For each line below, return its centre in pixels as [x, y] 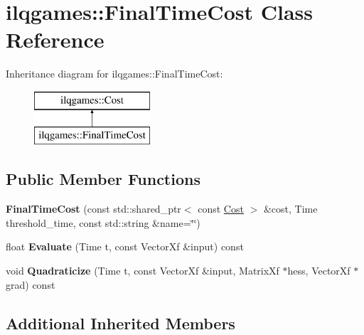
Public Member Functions [103, 179]
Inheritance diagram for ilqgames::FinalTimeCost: [114, 74]
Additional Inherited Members [121, 323]
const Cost [221, 209]
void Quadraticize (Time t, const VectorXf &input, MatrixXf [143, 271]
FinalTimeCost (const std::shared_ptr [93, 209]
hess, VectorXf [319, 271]
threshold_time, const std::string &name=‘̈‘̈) [103, 222]
